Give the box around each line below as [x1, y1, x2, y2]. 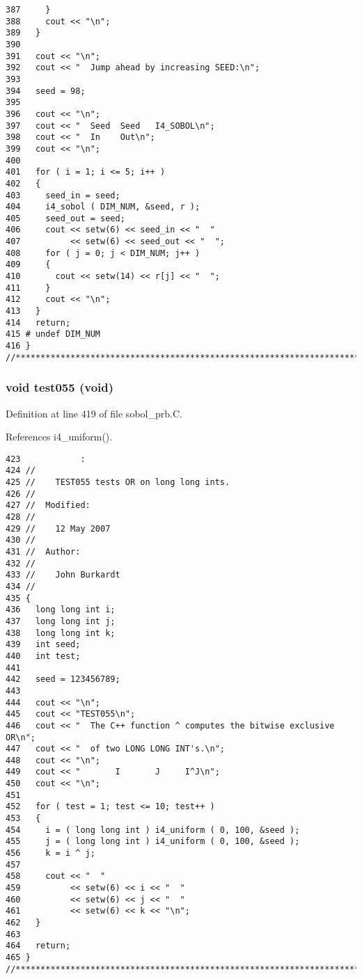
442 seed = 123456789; [6, 674, 120, 685]
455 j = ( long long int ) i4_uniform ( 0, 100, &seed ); [6, 836, 300, 847]
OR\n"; [6, 732, 36, 742]
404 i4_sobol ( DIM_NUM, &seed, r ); [6, 202, 200, 212]
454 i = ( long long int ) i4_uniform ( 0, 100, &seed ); [6, 825, 300, 835]
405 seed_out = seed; [6, 213, 125, 223]
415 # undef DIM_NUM [6, 329, 101, 340]
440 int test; [6, 651, 81, 661]
